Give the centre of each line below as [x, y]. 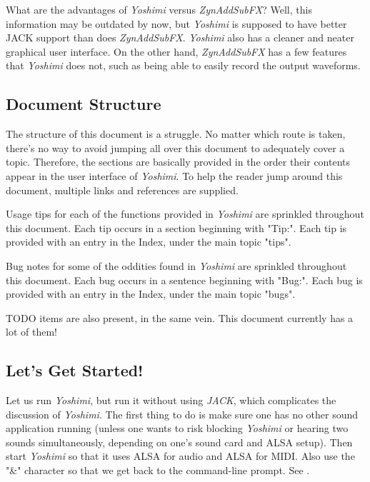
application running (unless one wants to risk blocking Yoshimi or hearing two [177, 428]
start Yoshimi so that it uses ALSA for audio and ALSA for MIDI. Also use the [180, 456]
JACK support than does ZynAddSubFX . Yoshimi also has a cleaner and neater [180, 37]
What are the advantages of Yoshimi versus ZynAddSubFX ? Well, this [159, 9]
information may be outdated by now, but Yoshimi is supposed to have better [176, 23]
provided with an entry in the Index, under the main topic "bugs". [151, 294]
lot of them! [31, 332]
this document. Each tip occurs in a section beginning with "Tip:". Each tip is [176, 227]
